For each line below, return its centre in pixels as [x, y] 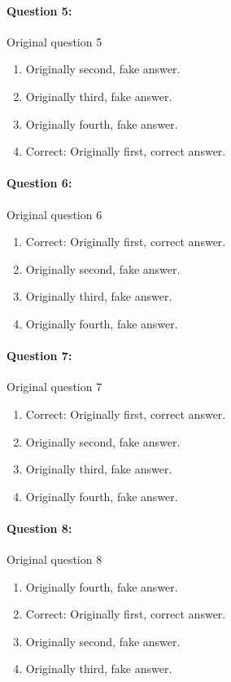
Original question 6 [54, 214]
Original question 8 [54, 559]
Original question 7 [54, 387]
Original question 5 [54, 41]
